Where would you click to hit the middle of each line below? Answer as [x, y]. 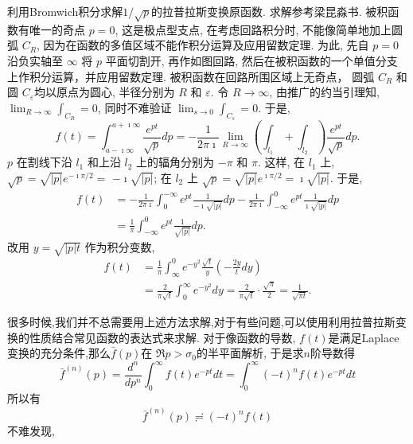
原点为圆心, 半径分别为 [116, 92]
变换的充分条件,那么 [59, 353]
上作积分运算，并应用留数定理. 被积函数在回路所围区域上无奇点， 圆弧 [191, 76]
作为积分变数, [120, 247]
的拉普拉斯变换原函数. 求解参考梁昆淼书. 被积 [270, 11]
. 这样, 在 [281, 162]
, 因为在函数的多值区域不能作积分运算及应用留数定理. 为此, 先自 [203, 45]
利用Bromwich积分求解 [65, 11]
